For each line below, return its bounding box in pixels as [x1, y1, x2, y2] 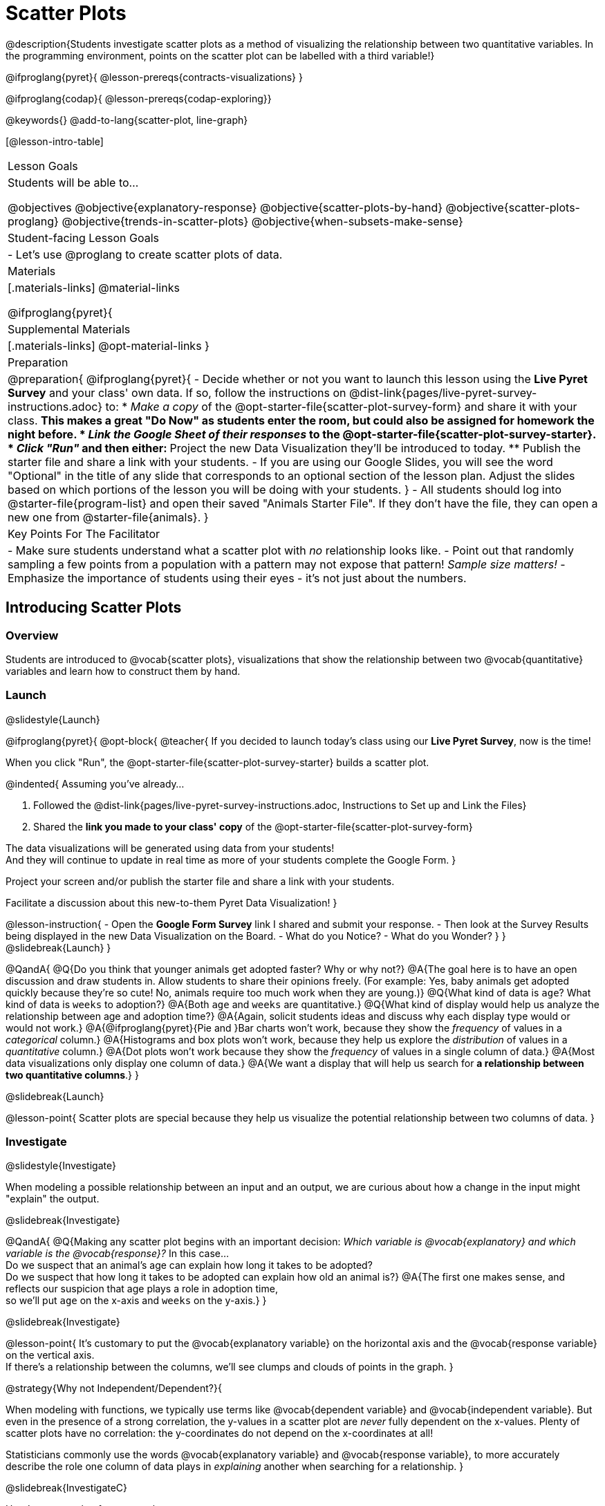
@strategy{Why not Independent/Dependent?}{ [6, 1382, 222, 1395]
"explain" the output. [6, 1193, 100, 1205]
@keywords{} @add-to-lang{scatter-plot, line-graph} [6, 113, 248, 126]
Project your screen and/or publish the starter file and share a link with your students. [6, 875, 395, 887]
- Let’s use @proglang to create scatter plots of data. [8, 247, 283, 261]
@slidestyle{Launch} [6, 713, 100, 725]
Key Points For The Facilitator [8, 526, 160, 541]
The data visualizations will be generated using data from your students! [6, 842, 335, 854]
